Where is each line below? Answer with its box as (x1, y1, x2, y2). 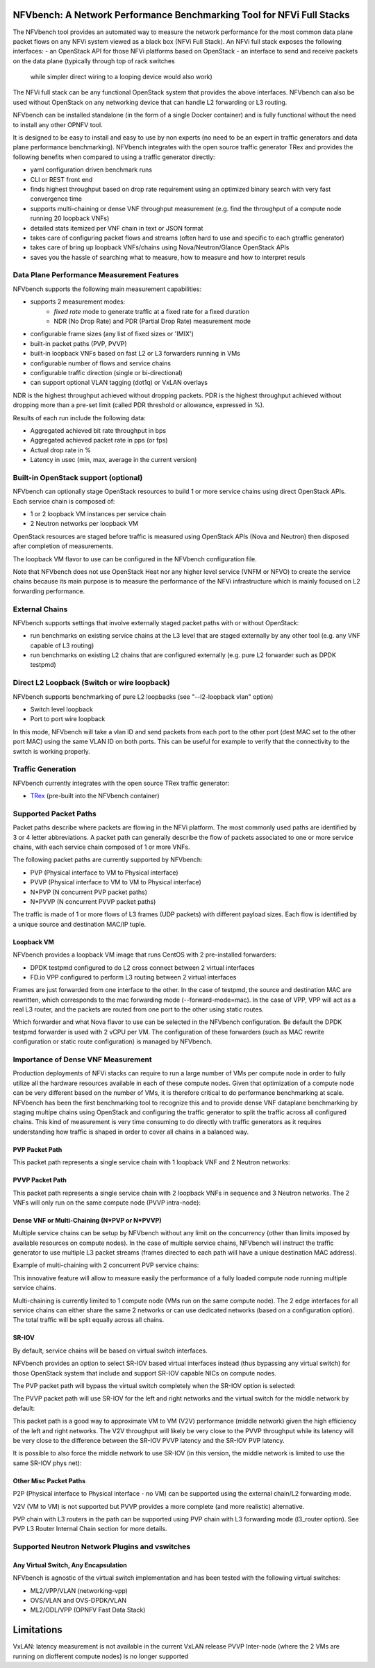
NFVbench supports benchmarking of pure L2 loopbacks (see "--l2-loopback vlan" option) (12, 692, 274, 701)
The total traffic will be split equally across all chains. (12, 1316, 165, 1324)
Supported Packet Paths (12, 809, 97, 818)
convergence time (30, 195, 83, 203)
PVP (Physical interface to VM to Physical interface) (30, 868, 178, 877)
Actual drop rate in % (30, 445, 92, 454)
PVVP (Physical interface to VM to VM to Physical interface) (30, 878, 201, 886)
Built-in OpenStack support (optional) (12, 472, 143, 482)
